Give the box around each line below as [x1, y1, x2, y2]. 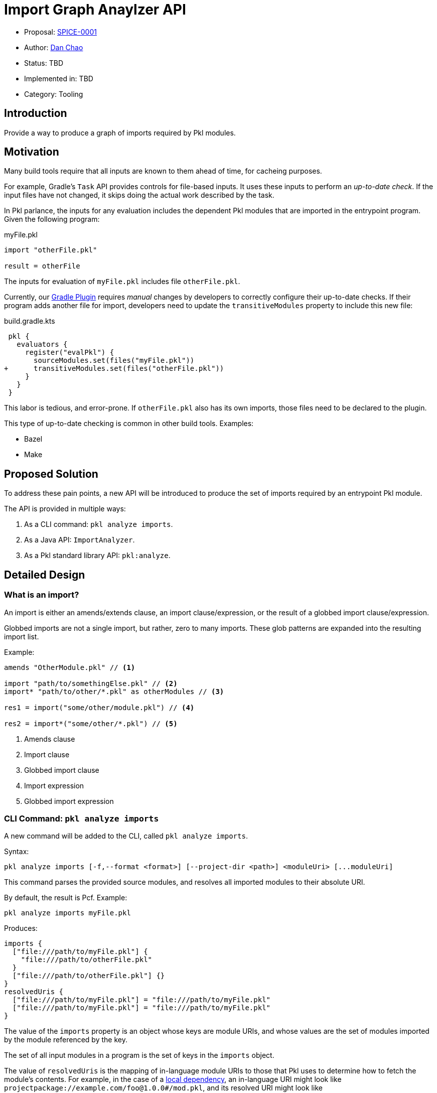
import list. [4, 632, 39, 641]
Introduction [4, 107, 67, 120]
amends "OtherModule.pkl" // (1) [4, 663, 135, 671]
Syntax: [4, 847, 29, 856]
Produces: [4, 924, 38, 933]
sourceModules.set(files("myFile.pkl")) [34, 356, 195, 365]
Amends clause [24, 734, 75, 743]
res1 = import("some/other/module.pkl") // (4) [4, 703, 195, 712]
